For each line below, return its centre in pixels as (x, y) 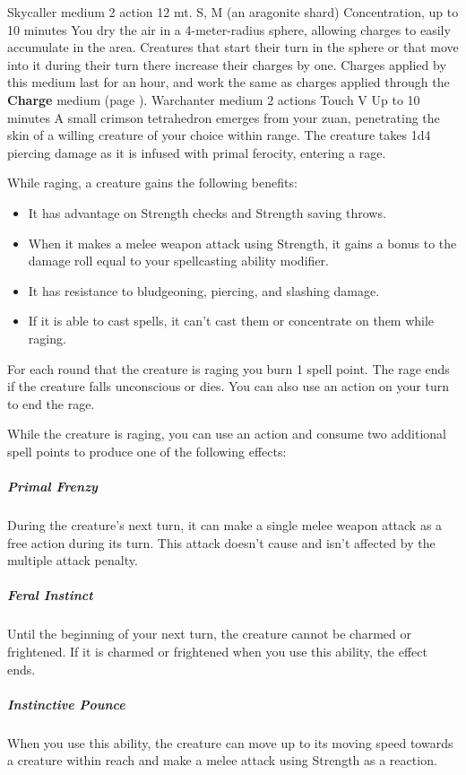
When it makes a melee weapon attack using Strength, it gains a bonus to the (242, 243)
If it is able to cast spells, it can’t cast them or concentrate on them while (231, 321)
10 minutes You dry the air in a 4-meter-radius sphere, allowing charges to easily (229, 29)
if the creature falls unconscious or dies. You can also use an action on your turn (228, 386)
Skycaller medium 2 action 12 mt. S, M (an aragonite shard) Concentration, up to (233, 12)
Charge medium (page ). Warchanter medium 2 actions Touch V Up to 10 (214, 99)
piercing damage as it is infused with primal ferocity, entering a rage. (197, 152)
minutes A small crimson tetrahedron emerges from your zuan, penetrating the (224, 117)
